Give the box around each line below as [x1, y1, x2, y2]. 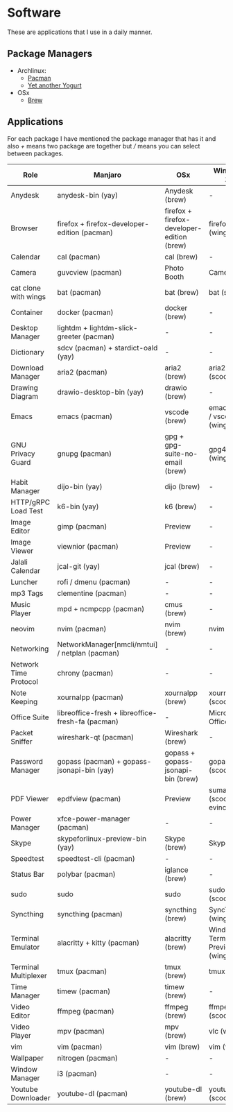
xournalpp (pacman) [57, 692, 124, 702]
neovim [10, 624, 35, 633]
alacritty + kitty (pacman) [57, 938, 140, 948]
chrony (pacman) [57, 668, 114, 678]
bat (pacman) [57, 287, 102, 297]
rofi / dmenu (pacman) [57, 577, 131, 587]
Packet [10, 728, 33, 737]
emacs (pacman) [57, 411, 113, 421]
